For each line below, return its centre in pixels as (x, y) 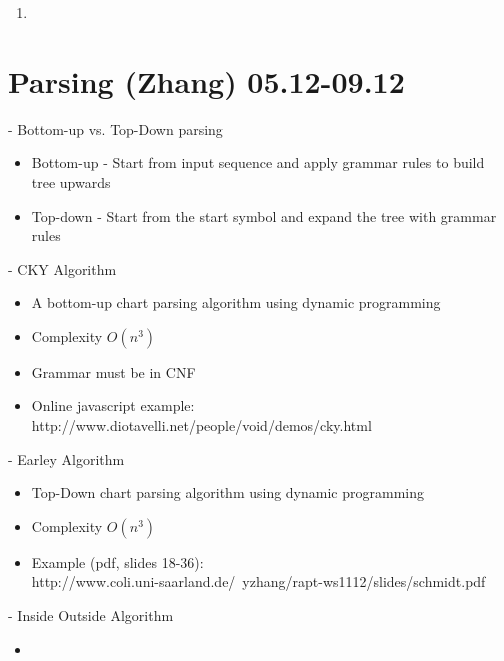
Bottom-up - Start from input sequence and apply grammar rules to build (258, 162)
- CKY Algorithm (62, 268)
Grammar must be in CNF (113, 371)
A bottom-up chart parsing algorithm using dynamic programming (236, 302)
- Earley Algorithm (66, 458)
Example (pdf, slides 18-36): (117, 561)
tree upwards (71, 181)
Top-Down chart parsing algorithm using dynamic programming (227, 492)
